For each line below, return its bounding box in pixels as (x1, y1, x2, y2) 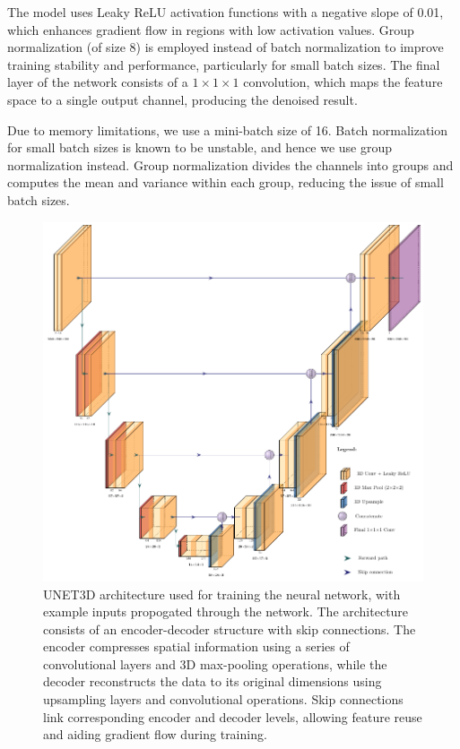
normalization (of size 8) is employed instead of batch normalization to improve (7, 38, 444, 56)
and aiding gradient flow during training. (43, 725, 267, 744)
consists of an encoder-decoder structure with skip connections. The (43, 619, 416, 638)
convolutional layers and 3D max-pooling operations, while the (43, 654, 387, 673)
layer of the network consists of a (7, 73, 188, 91)
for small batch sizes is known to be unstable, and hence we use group (7, 138, 393, 157)
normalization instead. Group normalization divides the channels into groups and (7, 155, 454, 174)
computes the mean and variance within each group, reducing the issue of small (7, 173, 444, 192)
